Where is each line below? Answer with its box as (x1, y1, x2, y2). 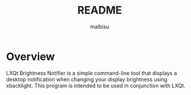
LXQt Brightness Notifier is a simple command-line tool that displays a (6, 69, 177, 77)
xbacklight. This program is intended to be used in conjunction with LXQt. (6, 82, 186, 89)
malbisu (90, 23, 110, 30)
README (77, 4, 122, 17)
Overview (6, 50, 55, 63)
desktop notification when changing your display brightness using (6, 76, 168, 83)
